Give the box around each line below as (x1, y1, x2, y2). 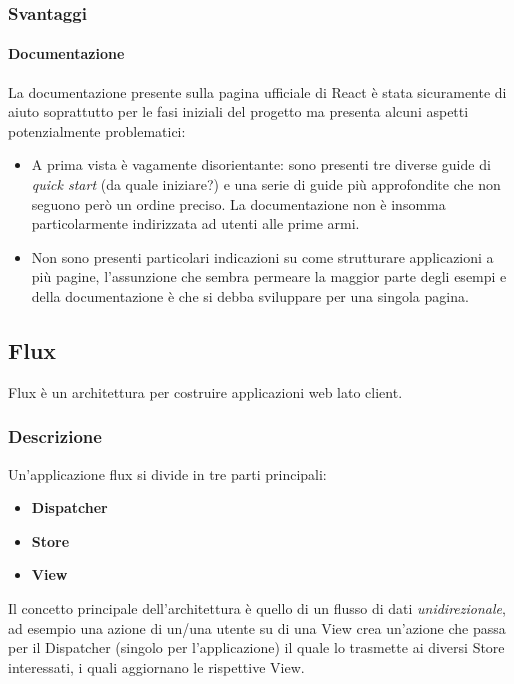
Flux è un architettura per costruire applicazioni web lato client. (8, 381, 403, 402)
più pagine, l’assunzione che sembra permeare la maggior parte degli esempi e (31, 266, 507, 287)
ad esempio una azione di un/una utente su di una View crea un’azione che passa (8, 617, 506, 638)
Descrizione (8, 424, 102, 449)
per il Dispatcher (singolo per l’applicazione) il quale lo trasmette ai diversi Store (8, 637, 505, 658)
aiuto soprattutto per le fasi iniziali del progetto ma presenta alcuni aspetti (8, 101, 469, 122)
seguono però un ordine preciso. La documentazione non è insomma (31, 193, 446, 214)
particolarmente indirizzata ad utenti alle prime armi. (31, 213, 360, 234)
